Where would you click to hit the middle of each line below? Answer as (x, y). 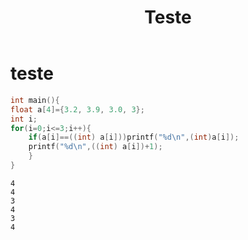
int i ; (24, 119)
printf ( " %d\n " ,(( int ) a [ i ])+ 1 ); (95, 147)
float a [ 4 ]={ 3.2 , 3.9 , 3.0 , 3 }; (77, 109)
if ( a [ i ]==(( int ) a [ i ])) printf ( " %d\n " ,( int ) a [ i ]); (134, 137)
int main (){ (35, 100)
